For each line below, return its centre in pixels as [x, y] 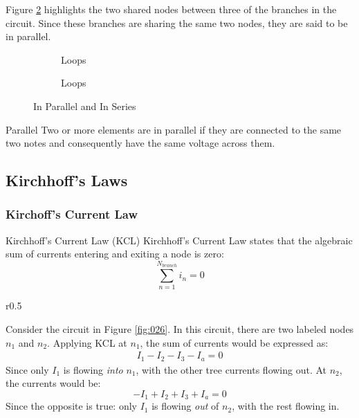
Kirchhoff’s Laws [67, 180]
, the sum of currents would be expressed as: [234, 342]
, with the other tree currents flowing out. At [231, 369]
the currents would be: [53, 383]
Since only [27, 369]
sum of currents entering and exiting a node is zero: [115, 254]
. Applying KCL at [87, 342]
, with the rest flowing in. [286, 406]
